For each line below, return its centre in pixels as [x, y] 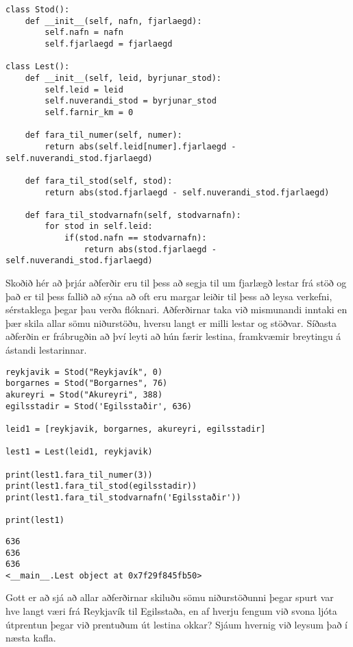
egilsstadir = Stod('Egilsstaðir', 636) [99, 406]
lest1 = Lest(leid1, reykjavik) [79, 452]
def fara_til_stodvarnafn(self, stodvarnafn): [133, 215]
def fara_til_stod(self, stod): [99, 181]
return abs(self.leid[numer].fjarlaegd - [141, 146]
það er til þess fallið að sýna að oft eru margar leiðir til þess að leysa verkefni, [169, 296]
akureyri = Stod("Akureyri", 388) [84, 394]
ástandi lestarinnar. [46, 350]
